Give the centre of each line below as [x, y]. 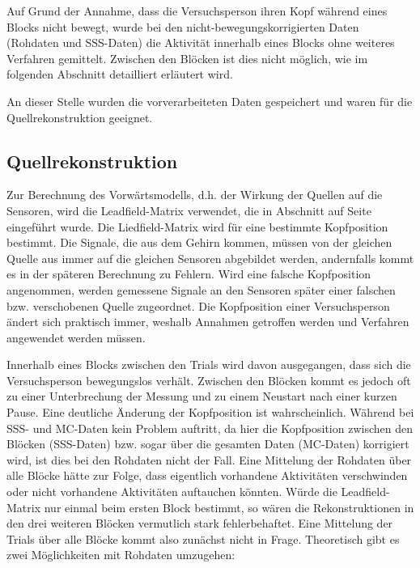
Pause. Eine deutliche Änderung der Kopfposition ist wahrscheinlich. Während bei [210, 412]
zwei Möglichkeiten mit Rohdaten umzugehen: [121, 555]
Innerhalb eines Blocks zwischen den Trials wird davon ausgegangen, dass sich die [209, 365]
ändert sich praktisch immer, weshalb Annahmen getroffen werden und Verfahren [208, 322]
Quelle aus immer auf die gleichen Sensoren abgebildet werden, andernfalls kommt [210, 258]
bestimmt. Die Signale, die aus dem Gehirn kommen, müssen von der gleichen [199, 242]
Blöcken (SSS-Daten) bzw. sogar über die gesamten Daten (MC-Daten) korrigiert [208, 444]
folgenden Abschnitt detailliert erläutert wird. [120, 74]
